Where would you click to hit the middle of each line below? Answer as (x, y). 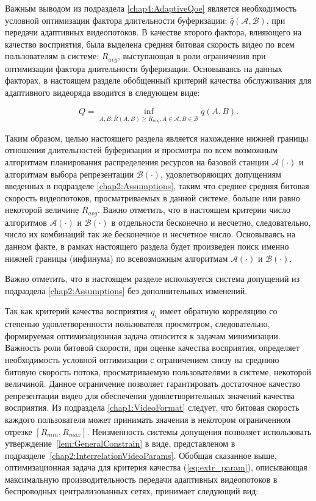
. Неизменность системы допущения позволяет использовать (199, 431)
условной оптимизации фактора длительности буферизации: (116, 20)
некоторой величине (42, 210)
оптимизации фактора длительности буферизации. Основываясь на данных (144, 68)
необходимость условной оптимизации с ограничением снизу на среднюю (142, 359)
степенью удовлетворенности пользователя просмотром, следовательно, (138, 324)
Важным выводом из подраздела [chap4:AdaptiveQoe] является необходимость (151, 8)
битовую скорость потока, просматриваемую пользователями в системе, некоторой (158, 371)
